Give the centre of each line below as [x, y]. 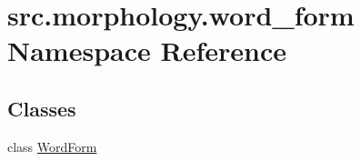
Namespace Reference [147, 50]
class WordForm [52, 146]
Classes [42, 108]
